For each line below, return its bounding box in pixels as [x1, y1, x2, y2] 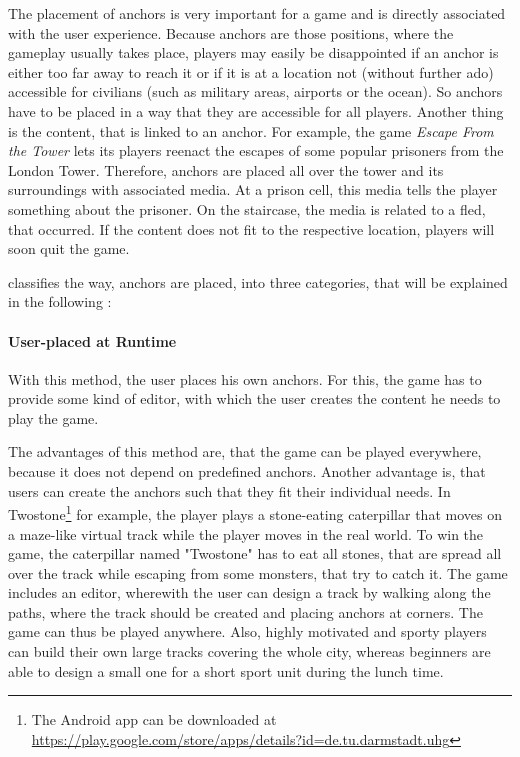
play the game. [8, 407, 99, 428]
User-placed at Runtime [8, 330, 177, 351]
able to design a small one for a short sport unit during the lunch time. [8, 660, 444, 681]
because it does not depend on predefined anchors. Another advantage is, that [8, 461, 486, 482]
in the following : [8, 291, 112, 312]
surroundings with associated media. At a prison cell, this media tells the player [8, 179, 498, 200]
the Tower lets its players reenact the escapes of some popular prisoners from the [8, 140, 504, 161]
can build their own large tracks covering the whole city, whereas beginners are [8, 641, 491, 662]
